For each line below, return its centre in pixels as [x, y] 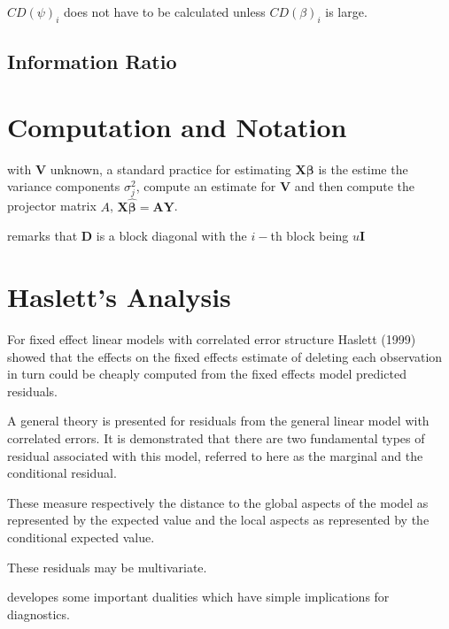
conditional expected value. [81, 537]
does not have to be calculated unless [165, 12]
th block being [310, 236]
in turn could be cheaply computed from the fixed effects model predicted [207, 374]
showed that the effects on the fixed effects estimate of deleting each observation [225, 356]
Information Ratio [92, 61]
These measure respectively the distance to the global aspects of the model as [218, 502]
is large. [346, 12]
